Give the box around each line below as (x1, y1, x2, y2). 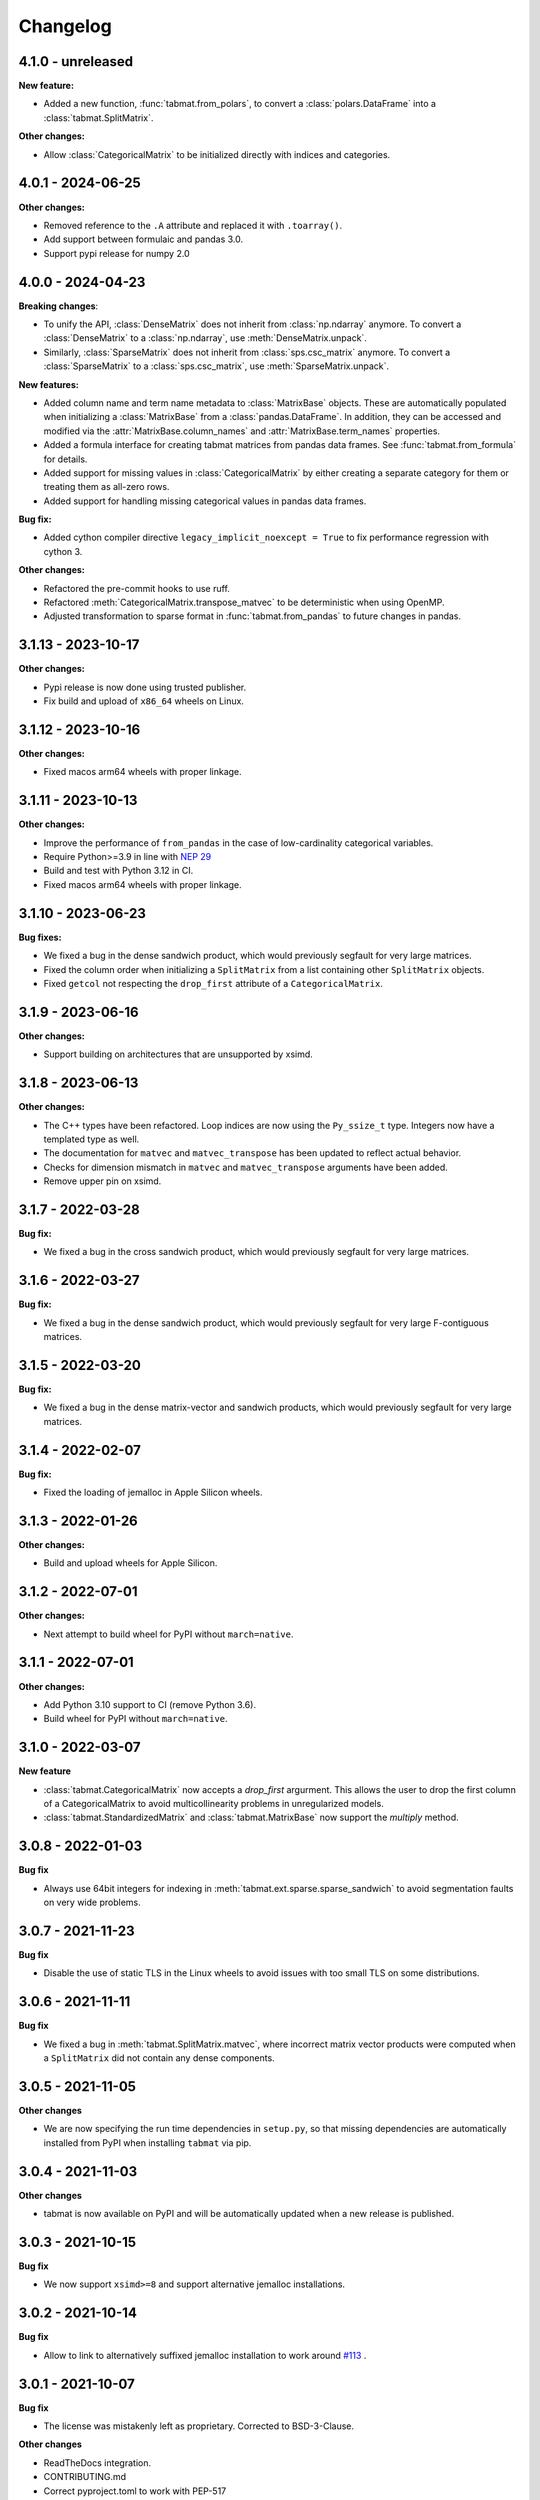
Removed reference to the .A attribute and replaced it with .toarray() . (43, 219, 343, 231)
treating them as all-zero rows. (43, 481, 170, 493)
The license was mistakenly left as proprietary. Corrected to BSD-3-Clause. (43, 2420, 355, 2432)
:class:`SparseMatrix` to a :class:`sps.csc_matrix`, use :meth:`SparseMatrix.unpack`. (43, 360, 390, 372)
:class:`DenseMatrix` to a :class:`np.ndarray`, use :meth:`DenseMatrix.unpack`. (43, 332, 367, 344)
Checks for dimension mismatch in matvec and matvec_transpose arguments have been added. (43, 1161, 449, 1173)
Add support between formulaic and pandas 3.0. (43, 233, 244, 245)
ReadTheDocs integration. (43, 2456, 152, 2469)
